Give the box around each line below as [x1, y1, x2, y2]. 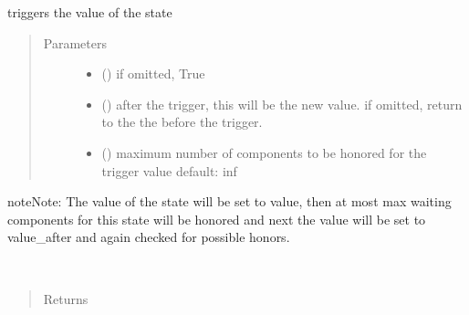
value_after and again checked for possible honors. [7, 227, 290, 247]
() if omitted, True [101, 64, 205, 83]
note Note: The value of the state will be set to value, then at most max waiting [7, 192, 452, 211]
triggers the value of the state [7, 3, 172, 21]
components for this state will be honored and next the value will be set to [7, 209, 426, 228]
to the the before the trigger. [101, 112, 263, 131]
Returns [43, 289, 89, 308]
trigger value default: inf [101, 161, 237, 180]
